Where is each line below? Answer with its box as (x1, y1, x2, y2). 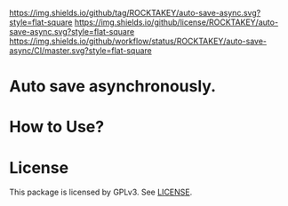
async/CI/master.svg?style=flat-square (9, 45, 153, 56)
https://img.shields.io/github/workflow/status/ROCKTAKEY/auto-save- (9, 36, 268, 46)
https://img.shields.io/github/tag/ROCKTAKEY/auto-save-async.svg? (9, 8, 261, 18)
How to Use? (9, 117, 105, 137)
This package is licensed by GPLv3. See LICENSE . (9, 186, 193, 198)
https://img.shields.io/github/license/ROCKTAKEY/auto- (74, 17, 278, 28)
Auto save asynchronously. (9, 76, 216, 97)
